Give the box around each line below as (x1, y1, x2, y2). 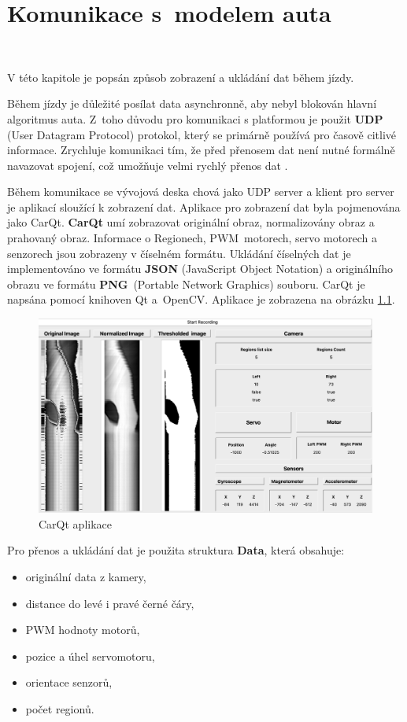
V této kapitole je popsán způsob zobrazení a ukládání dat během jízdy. (7, 68, 354, 85)
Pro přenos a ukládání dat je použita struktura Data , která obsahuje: (7, 542, 345, 558)
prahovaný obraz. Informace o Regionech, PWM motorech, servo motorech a (7, 230, 378, 246)
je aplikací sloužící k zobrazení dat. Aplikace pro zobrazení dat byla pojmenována (7, 198, 401, 215)
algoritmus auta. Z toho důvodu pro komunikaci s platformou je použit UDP (7, 110, 383, 127)
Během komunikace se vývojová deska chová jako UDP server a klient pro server (7, 183, 394, 200)
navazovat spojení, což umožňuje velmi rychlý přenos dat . (7, 157, 288, 173)
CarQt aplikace (39, 515, 112, 532)
